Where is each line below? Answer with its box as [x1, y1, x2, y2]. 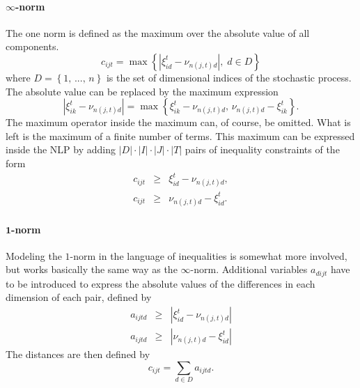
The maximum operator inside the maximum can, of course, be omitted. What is [6, 115, 351, 130]
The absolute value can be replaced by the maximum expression [6, 84, 279, 98]
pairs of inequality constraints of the [185, 142, 340, 157]
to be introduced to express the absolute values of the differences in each [6, 276, 315, 290]
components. [6, 39, 59, 54]
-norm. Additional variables [190, 262, 308, 277]
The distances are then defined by [6, 347, 150, 362]
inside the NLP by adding [6, 142, 116, 157]
